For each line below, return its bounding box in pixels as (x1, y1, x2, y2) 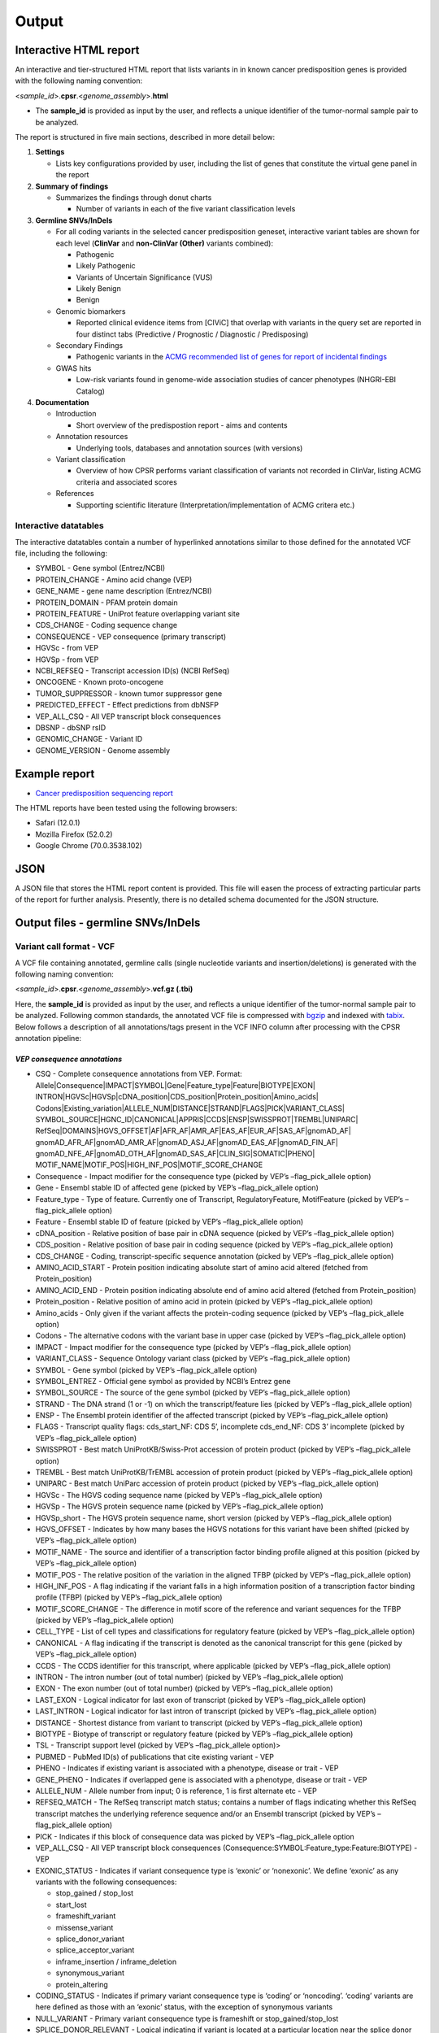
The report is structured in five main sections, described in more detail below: (15, 133, 276, 142)
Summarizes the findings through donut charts (55, 192, 212, 202)
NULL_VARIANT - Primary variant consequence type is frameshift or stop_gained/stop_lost (35, 2013, 339, 2023)
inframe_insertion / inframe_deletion (55, 1957, 177, 1966)
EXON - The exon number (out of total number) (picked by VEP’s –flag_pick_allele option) (35, 1683, 333, 1693)
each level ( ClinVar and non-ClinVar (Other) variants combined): (55, 238, 274, 248)
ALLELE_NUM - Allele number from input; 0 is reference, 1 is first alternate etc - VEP (35, 1786, 317, 1796)
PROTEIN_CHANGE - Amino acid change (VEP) (35, 574, 193, 585)
